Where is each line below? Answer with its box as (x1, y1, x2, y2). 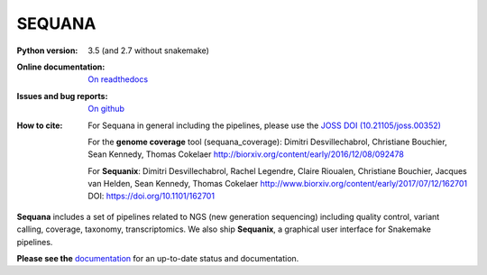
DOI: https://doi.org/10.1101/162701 (87, 190, 216, 202)
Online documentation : (16, 61, 106, 72)
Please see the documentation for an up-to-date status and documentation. (16, 253, 299, 264)
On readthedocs (87, 74, 149, 85)
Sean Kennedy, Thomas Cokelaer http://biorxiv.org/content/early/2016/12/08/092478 (87, 149, 405, 160)
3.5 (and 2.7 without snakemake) (87, 45, 209, 56)
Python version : (16, 45, 78, 56)
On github (87, 104, 125, 115)
